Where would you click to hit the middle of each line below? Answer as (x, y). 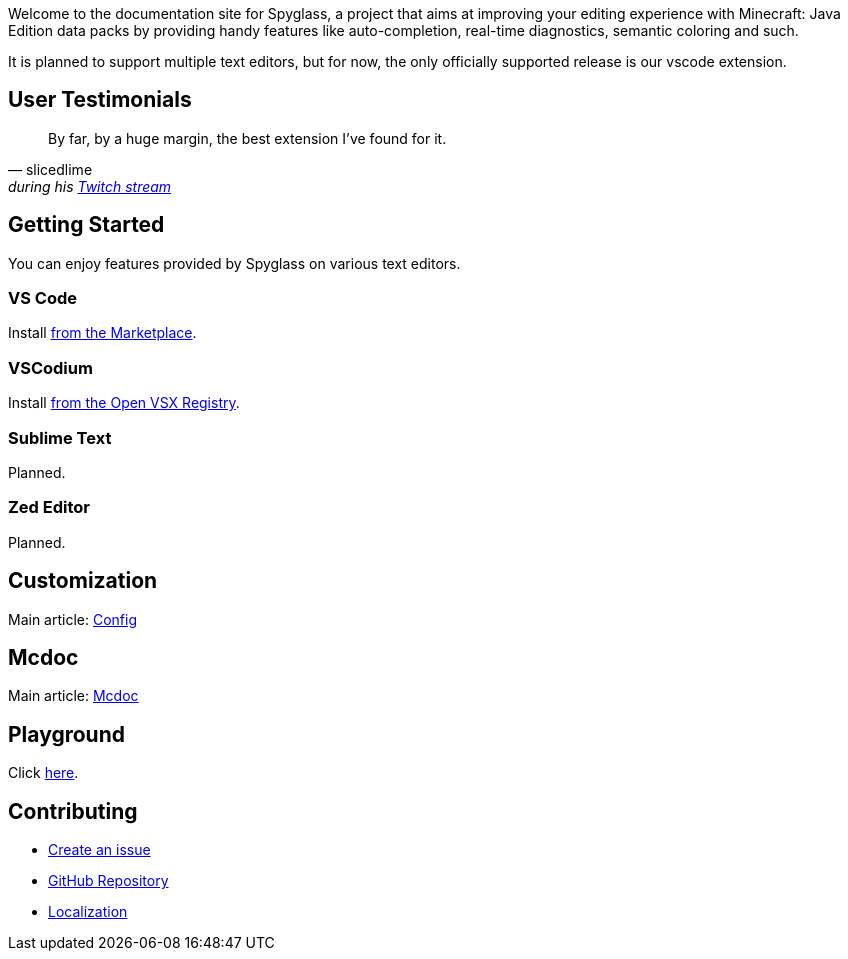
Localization (88, 912)
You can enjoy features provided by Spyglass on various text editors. (234, 263)
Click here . (43, 773)
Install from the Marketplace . (102, 333)
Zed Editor (49, 507)
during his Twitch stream (90, 186)
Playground (66, 734)
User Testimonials (100, 100)
